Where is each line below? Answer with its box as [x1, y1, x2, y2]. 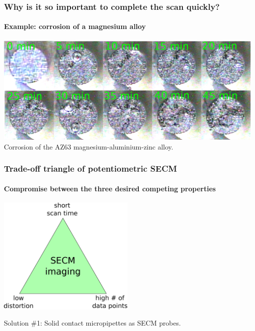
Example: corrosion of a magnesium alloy [4, 21, 146, 31]
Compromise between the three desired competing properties [4, 183, 216, 193]
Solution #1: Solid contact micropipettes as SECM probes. [4, 318, 181, 328]
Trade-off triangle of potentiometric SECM [4, 162, 177, 175]
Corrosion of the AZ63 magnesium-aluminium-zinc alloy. [4, 141, 174, 151]
